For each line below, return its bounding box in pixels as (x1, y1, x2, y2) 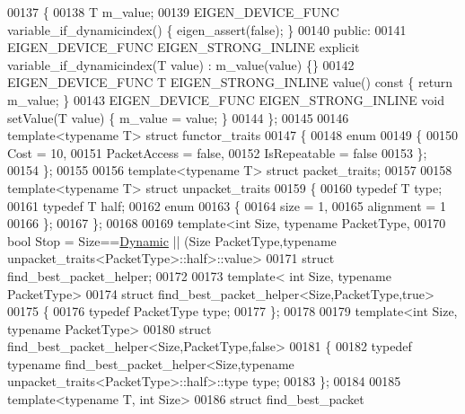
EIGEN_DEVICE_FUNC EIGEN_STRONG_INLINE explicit (7, 38, 360, 57)
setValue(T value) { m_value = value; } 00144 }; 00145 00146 (7, 108, 349, 127)
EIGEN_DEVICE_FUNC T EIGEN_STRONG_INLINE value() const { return (7, 73, 453, 92)
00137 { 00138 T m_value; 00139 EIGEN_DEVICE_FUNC (7, 3, 339, 21)
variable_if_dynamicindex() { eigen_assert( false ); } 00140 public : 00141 (7, 20, 407, 39)
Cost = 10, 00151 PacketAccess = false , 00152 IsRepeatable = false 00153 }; (7, 143, 427, 162)
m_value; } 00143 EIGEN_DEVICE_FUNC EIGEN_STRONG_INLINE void (7, 90, 445, 109)
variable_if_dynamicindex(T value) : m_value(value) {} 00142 (7, 55, 355, 74)
